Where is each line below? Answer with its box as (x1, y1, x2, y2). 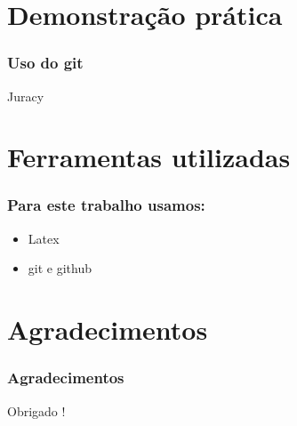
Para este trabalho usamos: (7, 194, 205, 216)
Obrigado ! (7, 401, 66, 420)
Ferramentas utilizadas (7, 139, 291, 175)
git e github (28, 259, 92, 277)
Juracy (7, 86, 44, 105)
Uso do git (7, 52, 84, 74)
